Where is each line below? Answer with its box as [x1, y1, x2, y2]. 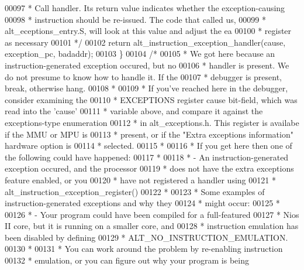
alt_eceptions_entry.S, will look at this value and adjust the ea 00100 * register [5, 25, 292, 37]
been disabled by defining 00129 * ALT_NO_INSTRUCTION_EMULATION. [5, 231, 288, 243]
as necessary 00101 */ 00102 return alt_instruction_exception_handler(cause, [5, 36, 286, 48]
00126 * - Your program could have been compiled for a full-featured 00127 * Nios [5, 208, 299, 220]
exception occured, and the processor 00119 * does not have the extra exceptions [5, 162, 294, 175]
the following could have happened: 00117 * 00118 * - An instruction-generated [5, 151, 289, 163]
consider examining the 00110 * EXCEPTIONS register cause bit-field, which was [5, 93, 298, 105]
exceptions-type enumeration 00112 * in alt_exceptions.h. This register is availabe [5, 116, 299, 128]
